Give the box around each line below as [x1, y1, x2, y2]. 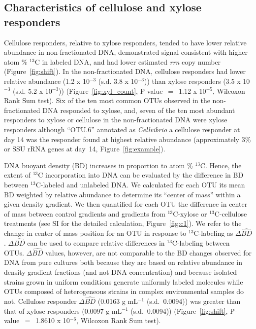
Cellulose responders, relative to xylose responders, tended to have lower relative [4, 37, 247, 47]
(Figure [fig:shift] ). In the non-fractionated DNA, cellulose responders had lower [4, 66, 246, 76]
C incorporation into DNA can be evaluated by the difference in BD [38, 170, 244, 180]
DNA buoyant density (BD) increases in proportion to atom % [4, 160, 193, 170]
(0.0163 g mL [97, 295, 138, 306]
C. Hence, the [200, 160, 242, 170]
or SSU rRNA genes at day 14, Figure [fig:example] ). [4, 144, 165, 154]
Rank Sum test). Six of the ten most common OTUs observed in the [4, 95, 210, 106]
